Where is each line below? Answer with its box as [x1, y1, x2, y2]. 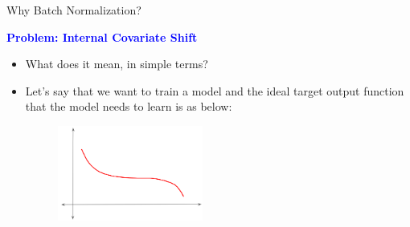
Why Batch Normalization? [6, 2, 141, 18]
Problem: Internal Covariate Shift [6, 28, 198, 45]
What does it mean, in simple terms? [25, 55, 208, 72]
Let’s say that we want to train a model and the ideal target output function [25, 82, 404, 99]
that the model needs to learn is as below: [25, 98, 232, 115]
